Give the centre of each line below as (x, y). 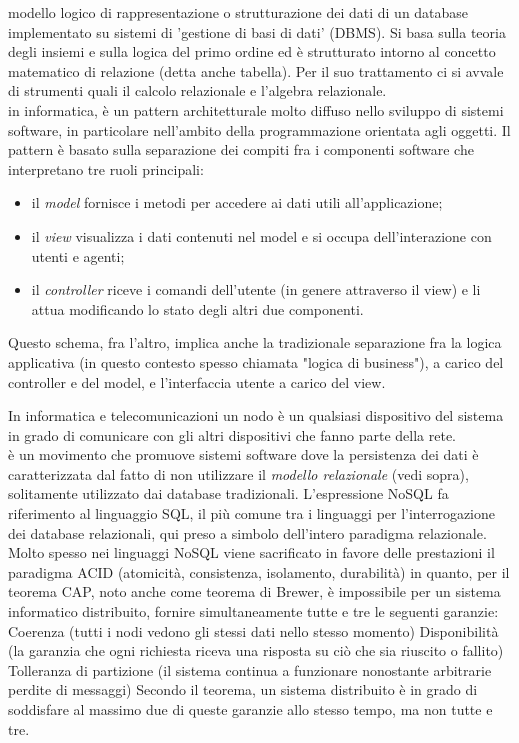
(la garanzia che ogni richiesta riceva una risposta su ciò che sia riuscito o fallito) (256, 650)
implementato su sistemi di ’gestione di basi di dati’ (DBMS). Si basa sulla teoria (257, 31)
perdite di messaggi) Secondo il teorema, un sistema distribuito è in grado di (243, 689)
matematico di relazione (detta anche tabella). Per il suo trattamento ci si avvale (256, 70)
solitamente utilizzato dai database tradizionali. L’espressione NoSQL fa (228, 493)
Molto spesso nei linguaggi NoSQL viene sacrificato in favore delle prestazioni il (251, 552)
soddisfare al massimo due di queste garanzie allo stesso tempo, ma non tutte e (250, 709)
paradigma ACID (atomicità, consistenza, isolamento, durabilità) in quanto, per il (259, 571)
